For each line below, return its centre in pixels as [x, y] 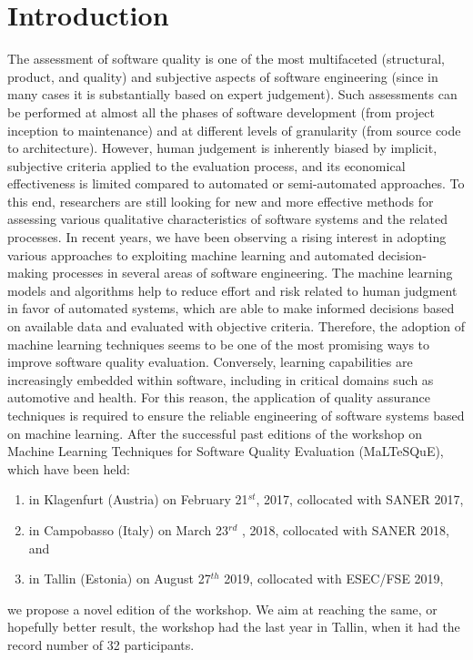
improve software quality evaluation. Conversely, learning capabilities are [210, 362]
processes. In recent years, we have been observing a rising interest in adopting [227, 237]
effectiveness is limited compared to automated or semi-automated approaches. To [236, 183]
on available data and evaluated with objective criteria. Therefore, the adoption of [236, 326]
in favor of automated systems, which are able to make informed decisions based [231, 308]
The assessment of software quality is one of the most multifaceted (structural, [226, 59]
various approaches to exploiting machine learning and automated [191, 254]
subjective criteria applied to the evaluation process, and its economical [206, 165]
